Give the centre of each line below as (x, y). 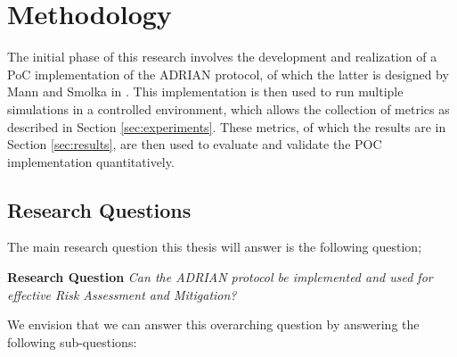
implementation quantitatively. (91, 161)
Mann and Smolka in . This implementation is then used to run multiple (205, 91)
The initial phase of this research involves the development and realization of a (222, 57)
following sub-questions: (72, 341)
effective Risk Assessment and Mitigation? (122, 294)
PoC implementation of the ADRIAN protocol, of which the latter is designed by (228, 74)
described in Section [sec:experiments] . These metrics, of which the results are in (227, 126)
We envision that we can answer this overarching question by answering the (213, 324)
